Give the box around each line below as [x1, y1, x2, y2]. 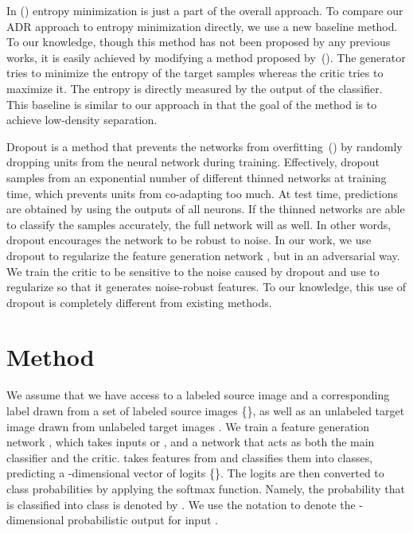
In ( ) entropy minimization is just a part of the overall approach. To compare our [6, 2, 403, 18]
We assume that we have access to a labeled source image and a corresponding [6, 387, 390, 403]
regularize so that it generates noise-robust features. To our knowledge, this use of [6, 278, 407, 295]
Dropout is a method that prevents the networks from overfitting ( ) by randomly [6, 138, 403, 154]
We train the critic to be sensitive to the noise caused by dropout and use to [6, 263, 380, 279]
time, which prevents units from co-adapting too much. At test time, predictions [6, 185, 398, 201]
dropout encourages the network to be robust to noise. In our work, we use [6, 231, 372, 248]
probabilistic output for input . [68, 512, 218, 528]
